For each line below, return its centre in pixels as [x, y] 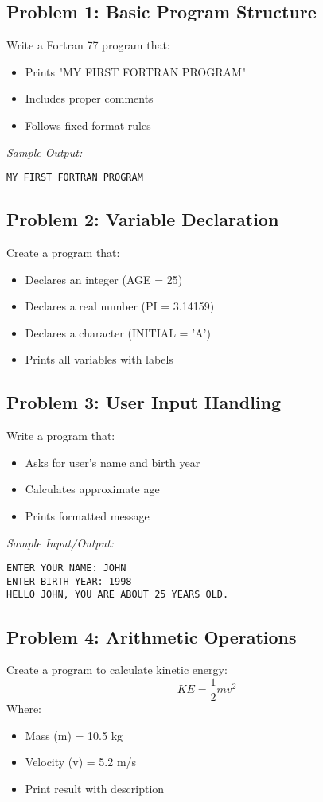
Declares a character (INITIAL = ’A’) [118, 332]
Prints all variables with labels [99, 359]
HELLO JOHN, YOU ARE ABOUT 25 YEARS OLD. [118, 595]
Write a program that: [61, 436]
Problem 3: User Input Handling [144, 402]
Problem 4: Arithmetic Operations [152, 636]
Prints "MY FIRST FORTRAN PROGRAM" [136, 71]
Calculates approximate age [92, 489]
